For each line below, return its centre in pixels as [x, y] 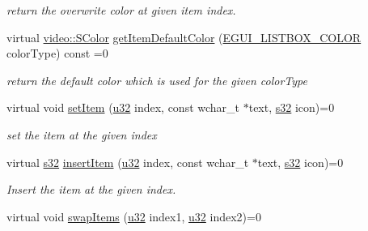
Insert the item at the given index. [91, 189]
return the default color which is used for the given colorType [157, 80]
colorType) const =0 [57, 53]
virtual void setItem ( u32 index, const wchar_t [123, 107]
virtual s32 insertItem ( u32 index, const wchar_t [128, 162]
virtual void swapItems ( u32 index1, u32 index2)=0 [134, 216]
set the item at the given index [82, 134]
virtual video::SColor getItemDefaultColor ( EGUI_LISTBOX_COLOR [184, 37]
